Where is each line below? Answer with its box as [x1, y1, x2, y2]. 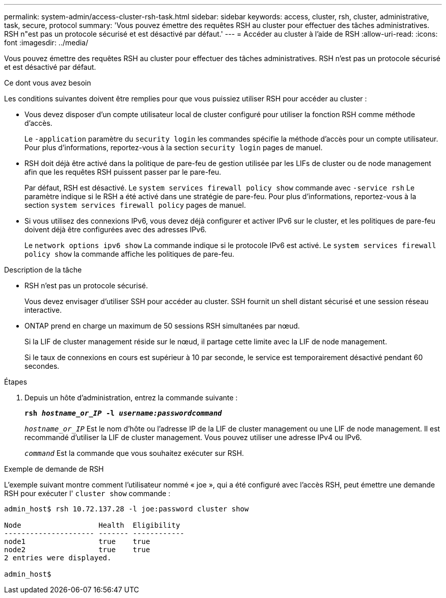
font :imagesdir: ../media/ [4, 38, 89, 47]
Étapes [4, 377, 27, 386]
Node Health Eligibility [4, 521, 180, 529]
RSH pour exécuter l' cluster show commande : [4, 489, 171, 498]
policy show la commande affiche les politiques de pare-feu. [24, 250, 235, 258]
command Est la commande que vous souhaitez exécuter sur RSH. [24, 449, 244, 457]
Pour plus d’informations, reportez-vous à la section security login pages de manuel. [24, 143, 323, 152]
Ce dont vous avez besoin [4, 78, 91, 87]
